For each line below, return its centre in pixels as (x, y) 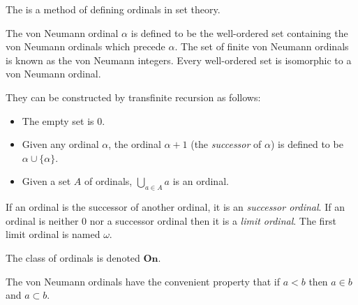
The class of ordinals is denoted (73, 257)
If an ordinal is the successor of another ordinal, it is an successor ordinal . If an (175, 207)
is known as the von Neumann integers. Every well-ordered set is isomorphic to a (179, 60)
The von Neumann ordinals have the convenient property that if (143, 281)
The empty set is (58, 120)
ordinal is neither (42, 220)
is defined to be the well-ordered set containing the (239, 32)
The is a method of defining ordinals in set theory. (113, 9)
